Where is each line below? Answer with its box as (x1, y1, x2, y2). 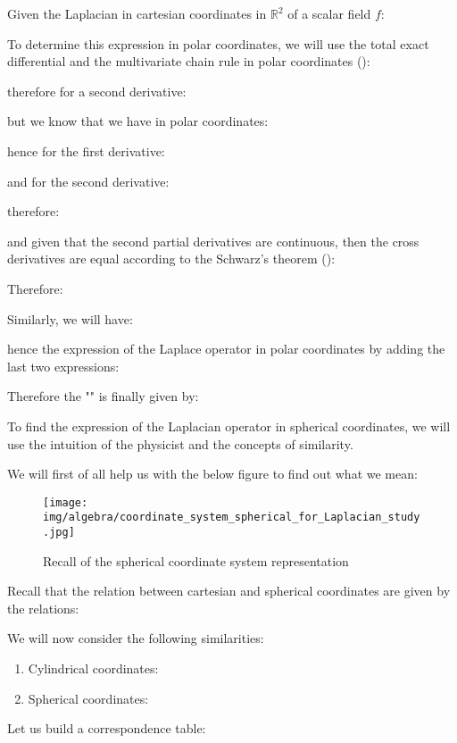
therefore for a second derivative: (7, 81, 187, 100)
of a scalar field (287, 4, 371, 22)
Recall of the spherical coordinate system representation (43, 551, 349, 570)
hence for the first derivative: (7, 141, 165, 160)
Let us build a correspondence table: (7, 719, 206, 738)
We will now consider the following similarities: (7, 629, 264, 647)
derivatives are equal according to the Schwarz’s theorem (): (7, 249, 336, 268)
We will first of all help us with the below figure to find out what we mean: (7, 464, 418, 483)
